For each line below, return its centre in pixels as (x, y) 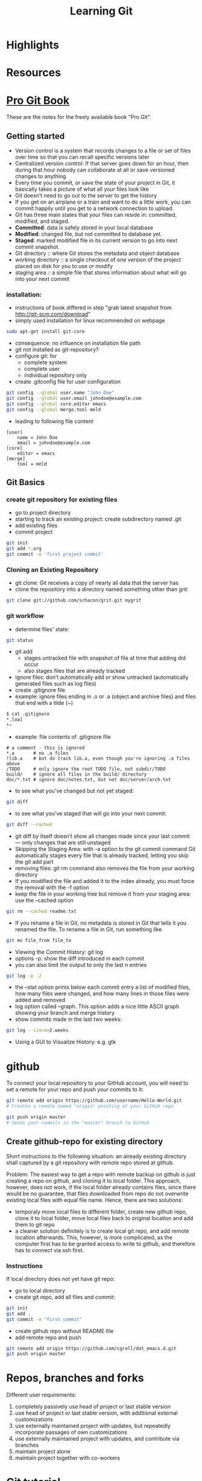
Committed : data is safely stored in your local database (84, 228)
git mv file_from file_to (39, 940)
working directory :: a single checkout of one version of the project (98, 260)
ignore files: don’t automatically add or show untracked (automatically (102, 677)
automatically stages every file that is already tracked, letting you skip (102, 855)
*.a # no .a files (37, 753)
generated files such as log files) (55, 684)
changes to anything (40, 176)
